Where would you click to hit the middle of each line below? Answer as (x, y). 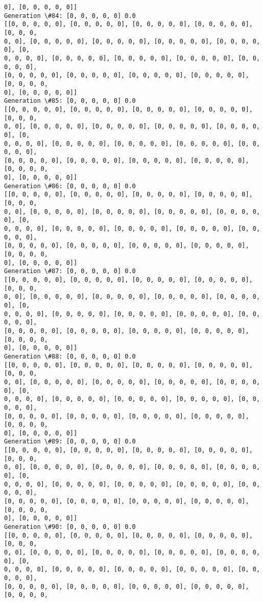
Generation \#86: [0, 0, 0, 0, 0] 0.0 (70, 186)
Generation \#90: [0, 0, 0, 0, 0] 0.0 (70, 527)
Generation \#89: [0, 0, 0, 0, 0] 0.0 (70, 442)
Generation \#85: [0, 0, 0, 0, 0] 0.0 (70, 101)
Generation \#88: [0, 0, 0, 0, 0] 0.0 (70, 356)
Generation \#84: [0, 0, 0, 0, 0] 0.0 (70, 16)
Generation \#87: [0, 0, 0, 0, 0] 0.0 (70, 271)
